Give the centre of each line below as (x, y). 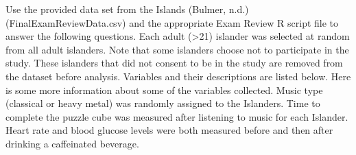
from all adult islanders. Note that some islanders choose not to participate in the (177, 49)
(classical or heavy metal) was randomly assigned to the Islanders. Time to (163, 103)
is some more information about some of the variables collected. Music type (164, 90)
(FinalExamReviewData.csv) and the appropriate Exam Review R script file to (172, 22)
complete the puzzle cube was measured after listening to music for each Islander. (177, 116)
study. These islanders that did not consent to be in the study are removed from (174, 63)
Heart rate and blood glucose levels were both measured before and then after (169, 130)
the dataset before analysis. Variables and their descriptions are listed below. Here (178, 76)
